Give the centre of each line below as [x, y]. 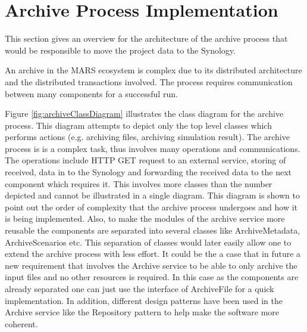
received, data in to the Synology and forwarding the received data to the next [148, 172]
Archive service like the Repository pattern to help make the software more [142, 312]
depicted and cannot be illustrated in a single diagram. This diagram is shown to [152, 195]
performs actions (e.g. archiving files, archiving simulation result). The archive [147, 137]
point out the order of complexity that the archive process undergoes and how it [151, 207]
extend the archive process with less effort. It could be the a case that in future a [153, 254]
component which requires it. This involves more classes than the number [139, 183]
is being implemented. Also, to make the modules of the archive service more [145, 218]
